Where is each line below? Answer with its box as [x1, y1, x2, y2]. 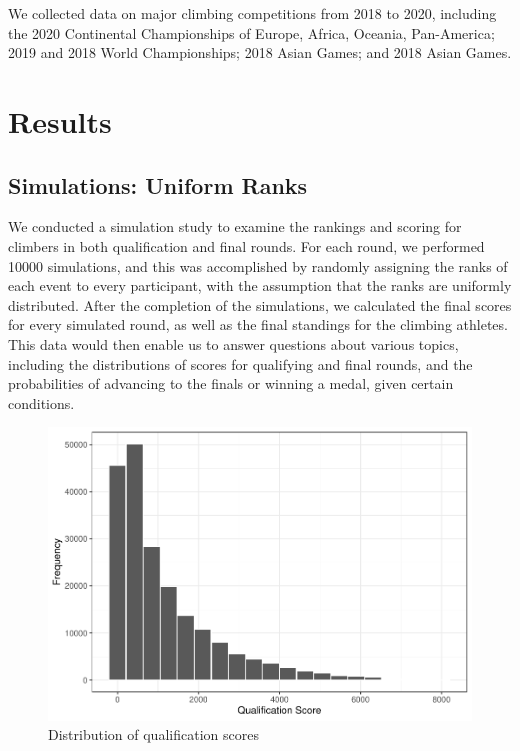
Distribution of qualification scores [48, 724, 259, 745]
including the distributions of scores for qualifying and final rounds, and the [8, 353, 473, 374]
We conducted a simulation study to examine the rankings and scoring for [8, 216, 462, 237]
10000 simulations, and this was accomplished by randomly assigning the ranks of [8, 255, 508, 276]
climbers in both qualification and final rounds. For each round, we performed [8, 235, 485, 256]
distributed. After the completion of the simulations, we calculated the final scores [8, 294, 512, 315]
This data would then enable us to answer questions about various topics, [8, 333, 459, 354]
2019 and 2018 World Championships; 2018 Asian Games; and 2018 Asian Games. [8, 42, 512, 63]
